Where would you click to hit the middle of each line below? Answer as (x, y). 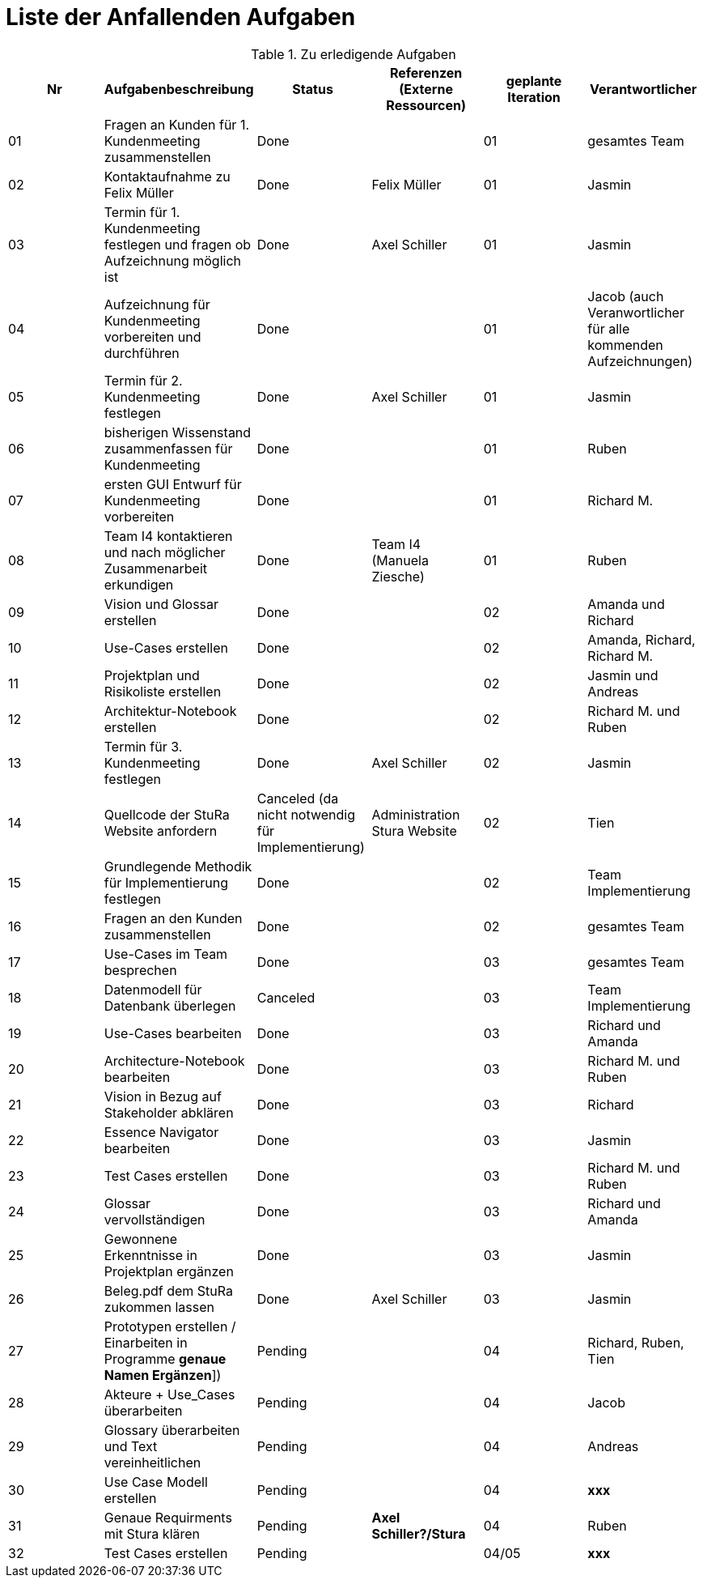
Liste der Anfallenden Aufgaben (181, 17)
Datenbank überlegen (170, 1005)
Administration (416, 814)
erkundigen (139, 584)
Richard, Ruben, (636, 1342)
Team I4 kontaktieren (168, 536)
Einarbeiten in (146, 1342)
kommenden (625, 345)
